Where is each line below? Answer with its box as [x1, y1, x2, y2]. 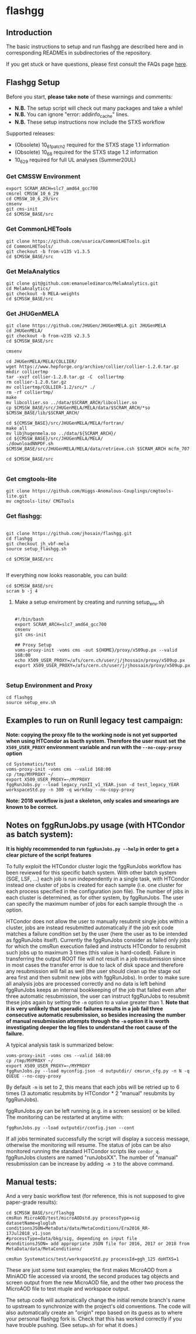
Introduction [6, 28, 53, 38]
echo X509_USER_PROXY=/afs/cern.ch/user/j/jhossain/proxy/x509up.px [14, 657, 185, 663]
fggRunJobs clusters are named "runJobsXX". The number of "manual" [6, 1154, 178, 1161]
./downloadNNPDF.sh [6, 441, 54, 447]
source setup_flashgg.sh [6, 546, 67, 552]
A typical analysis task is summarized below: [6, 1041, 114, 1048]
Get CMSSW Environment [6, 172, 81, 180]
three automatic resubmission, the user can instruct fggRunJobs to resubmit [6, 993, 190, 1000]
